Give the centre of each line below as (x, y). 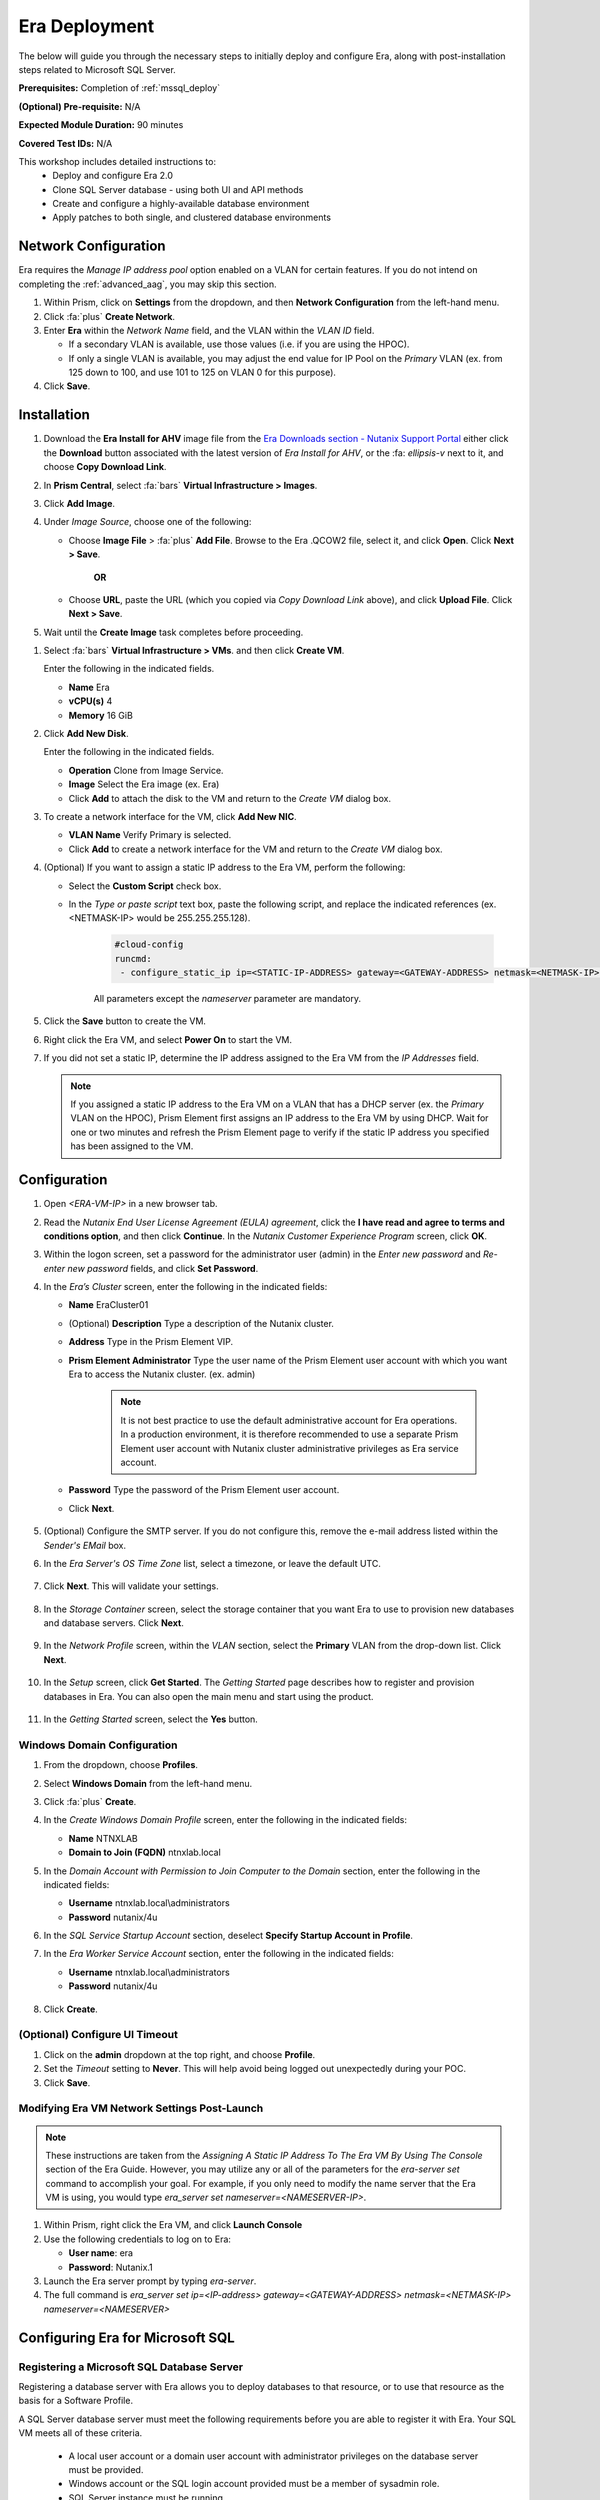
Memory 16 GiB (101, 715)
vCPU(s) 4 (90, 701)
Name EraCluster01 (108, 1305)
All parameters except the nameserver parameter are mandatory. (227, 999)
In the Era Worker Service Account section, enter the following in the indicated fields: (219, 1954)
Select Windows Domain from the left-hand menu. (148, 1783)
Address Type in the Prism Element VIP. (151, 1342)
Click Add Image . (79, 503)
